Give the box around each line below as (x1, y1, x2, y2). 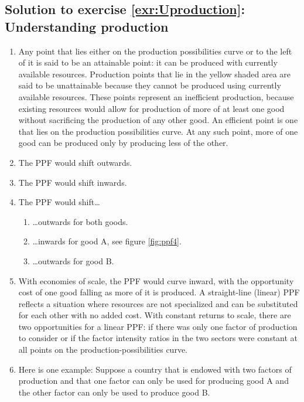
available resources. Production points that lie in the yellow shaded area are (18, 67, 291, 80)
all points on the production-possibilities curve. (18, 343, 187, 356)
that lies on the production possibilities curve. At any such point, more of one (18, 125, 298, 137)
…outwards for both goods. (32, 215, 128, 227)
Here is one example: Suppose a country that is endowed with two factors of (18, 363, 292, 375)
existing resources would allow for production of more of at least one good (18, 102, 285, 114)
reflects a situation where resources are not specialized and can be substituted (18, 297, 298, 309)
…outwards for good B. (32, 254, 114, 267)
